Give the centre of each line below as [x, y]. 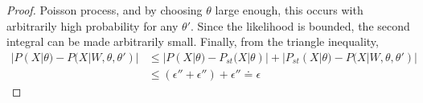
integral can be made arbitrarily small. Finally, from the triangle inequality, [193, 41]
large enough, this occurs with [289, 10]
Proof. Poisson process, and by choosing [105, 10]
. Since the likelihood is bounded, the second [300, 25]
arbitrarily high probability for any [92, 25]
